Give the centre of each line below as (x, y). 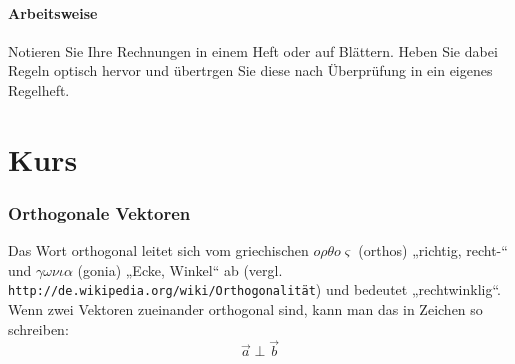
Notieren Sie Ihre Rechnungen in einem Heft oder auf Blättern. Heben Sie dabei (253, 50)
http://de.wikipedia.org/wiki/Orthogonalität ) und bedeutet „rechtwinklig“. (254, 289)
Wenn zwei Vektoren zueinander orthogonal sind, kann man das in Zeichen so (245, 309)
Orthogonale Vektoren (99, 212)
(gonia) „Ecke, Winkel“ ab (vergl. (180, 269)
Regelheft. (39, 89)
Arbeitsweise (53, 12)
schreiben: (38, 328)
